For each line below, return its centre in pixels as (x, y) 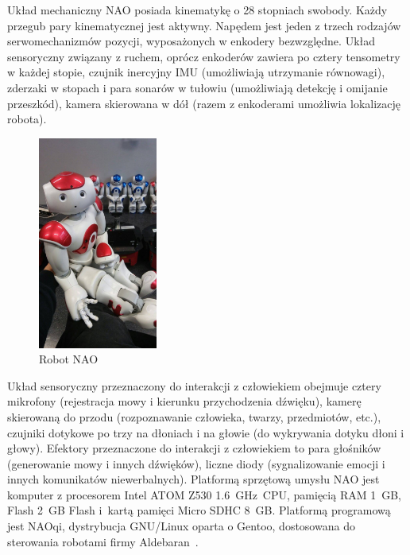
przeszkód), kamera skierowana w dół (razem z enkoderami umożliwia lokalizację (204, 103)
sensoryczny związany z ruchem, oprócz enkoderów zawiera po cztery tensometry (204, 56)
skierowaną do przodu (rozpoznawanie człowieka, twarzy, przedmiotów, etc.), (194, 416)
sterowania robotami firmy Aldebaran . (103, 541)
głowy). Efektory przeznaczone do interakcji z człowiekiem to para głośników (194, 448)
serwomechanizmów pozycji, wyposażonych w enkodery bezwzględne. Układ (191, 41)
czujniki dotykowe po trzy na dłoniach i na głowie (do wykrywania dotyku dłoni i (206, 432)
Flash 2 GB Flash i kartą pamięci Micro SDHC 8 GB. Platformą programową (199, 510)
